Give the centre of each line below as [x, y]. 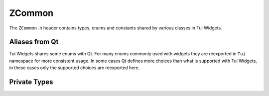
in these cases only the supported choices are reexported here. [74, 68]
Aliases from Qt [34, 42]
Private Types [31, 82]
